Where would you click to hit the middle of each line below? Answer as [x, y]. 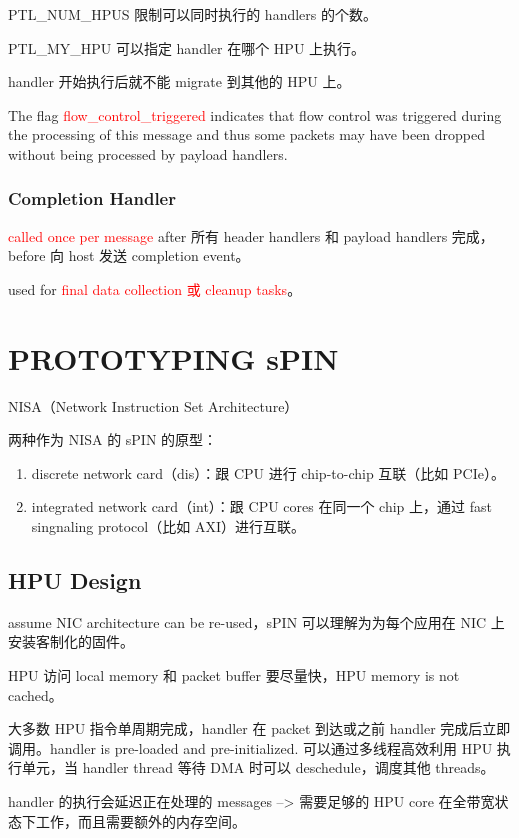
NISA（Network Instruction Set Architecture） [153, 405]
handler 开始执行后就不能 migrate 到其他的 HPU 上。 [179, 81]
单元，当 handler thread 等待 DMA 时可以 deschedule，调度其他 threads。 [258, 767]
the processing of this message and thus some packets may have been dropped [247, 134]
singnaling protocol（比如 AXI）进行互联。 [168, 526]
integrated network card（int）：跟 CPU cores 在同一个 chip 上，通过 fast [261, 506]
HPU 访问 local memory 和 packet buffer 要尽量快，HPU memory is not [234, 675]
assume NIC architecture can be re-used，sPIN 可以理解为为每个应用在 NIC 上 [256, 621]
